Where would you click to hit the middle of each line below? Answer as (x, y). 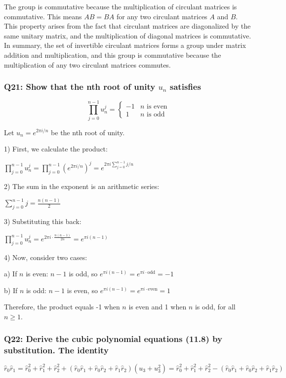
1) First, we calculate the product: (56, 149)
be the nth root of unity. (88, 132)
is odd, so (83, 274)
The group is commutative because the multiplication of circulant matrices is (121, 6)
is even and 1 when (158, 307)
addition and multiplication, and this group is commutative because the (113, 55)
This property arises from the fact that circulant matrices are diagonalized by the (127, 26)
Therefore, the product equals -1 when (62, 307)
